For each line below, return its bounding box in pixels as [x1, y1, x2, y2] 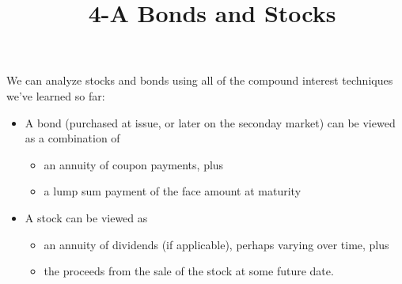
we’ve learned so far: [6, 87, 105, 104]
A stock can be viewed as [25, 209, 148, 225]
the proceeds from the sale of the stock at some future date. [44, 263, 334, 279]
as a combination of [25, 130, 120, 146]
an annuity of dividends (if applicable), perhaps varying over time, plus [44, 236, 389, 252]
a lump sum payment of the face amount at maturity [44, 183, 301, 199]
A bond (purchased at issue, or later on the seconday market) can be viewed [25, 114, 396, 131]
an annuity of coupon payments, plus [44, 156, 224, 172]
